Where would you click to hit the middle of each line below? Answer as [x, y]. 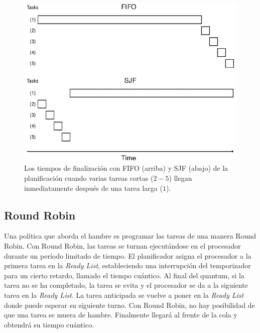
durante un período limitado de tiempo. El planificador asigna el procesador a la [128, 255]
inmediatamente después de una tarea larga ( [93, 188]
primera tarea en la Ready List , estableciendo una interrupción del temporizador [127, 265]
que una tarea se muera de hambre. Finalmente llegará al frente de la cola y [121, 315]
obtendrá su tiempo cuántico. [49, 324]
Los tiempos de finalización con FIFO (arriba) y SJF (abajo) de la [126, 168]
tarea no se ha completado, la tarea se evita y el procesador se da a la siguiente [126, 285]
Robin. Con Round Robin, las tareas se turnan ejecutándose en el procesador [122, 245]
